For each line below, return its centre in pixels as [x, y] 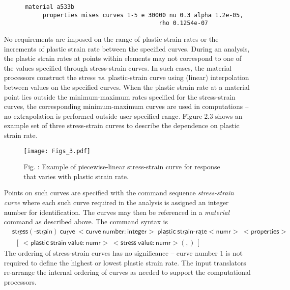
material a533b [50, 7]
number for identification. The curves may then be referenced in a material [117, 212]
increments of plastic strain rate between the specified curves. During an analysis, [127, 48]
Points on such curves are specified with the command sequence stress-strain [119, 193]
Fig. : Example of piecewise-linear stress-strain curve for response [122, 167]
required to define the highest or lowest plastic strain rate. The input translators [125, 262]
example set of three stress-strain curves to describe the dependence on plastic [122, 125]
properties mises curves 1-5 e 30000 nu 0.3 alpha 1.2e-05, [143, 15]
